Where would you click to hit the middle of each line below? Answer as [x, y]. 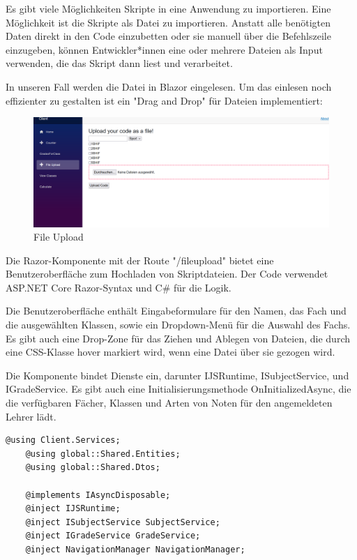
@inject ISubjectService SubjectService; [123, 522]
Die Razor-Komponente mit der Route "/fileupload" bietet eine [140, 260]
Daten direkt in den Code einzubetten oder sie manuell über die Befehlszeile [168, 36]
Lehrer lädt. [31, 416]
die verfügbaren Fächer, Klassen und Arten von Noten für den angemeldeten [169, 403]
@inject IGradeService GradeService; [113, 536]
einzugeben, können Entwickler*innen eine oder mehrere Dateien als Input [164, 49]
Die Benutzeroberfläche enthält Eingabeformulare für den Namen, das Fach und [176, 311]
